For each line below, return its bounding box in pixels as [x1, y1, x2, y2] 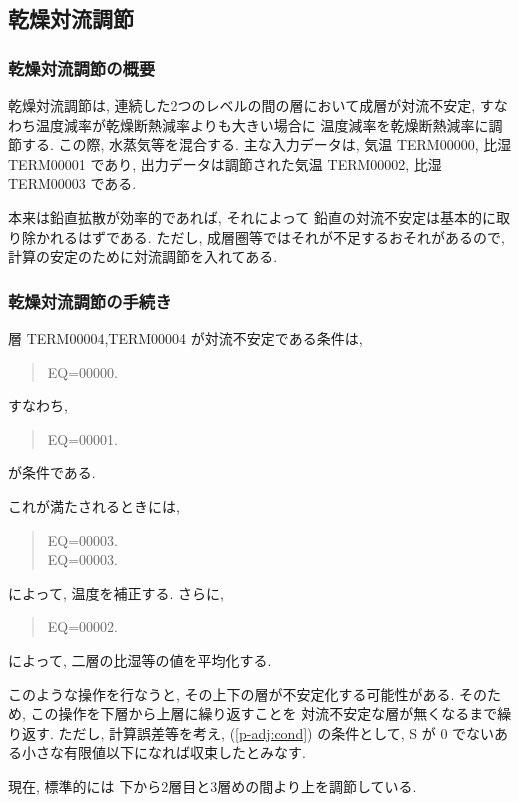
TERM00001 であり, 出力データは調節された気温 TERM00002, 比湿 [8, 153, 442, 174]
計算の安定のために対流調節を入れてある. [8, 246, 278, 267]
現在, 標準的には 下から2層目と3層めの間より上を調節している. [8, 775, 417, 796]
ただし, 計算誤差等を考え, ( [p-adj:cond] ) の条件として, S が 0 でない [58, 722, 495, 743]
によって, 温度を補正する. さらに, [8, 582, 224, 603]
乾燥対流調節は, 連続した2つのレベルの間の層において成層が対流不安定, [8, 95, 476, 115]
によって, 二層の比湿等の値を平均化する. [8, 649, 272, 670]
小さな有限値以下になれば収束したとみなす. [21, 742, 306, 763]
